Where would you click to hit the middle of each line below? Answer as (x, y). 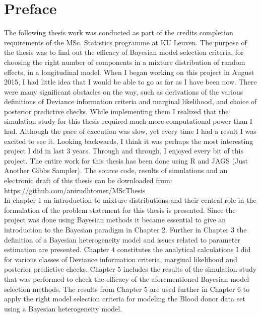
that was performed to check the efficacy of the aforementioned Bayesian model (127, 279)
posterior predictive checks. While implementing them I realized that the (116, 111)
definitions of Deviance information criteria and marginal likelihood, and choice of (130, 101)
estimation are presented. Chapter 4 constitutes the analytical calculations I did (127, 249)
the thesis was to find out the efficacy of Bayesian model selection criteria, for (124, 52)
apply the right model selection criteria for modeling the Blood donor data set (125, 299)
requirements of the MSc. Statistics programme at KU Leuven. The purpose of (125, 42)
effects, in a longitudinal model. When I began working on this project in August (129, 72)
